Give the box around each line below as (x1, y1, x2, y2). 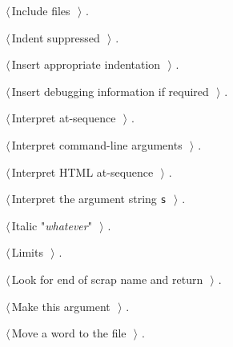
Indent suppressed (11, 29, 100, 46)
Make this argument (11, 297, 110, 314)
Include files (11, 2, 70, 18)
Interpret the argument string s (11, 190, 167, 207)
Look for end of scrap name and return (11, 271, 203, 287)
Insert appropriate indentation (11, 56, 161, 73)
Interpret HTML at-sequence (11, 163, 154, 180)
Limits (11, 244, 43, 261)
